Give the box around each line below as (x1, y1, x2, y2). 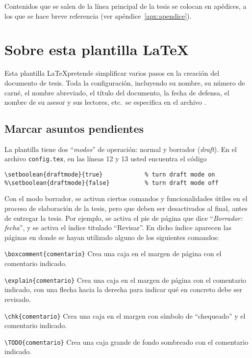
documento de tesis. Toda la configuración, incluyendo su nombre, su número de (4, 77, 245, 88)
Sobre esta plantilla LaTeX (4, 39, 189, 60)
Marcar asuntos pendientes (4, 121, 144, 136)
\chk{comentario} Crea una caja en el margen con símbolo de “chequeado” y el (4, 310, 246, 321)
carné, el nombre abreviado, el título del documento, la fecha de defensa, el (4, 87, 229, 97)
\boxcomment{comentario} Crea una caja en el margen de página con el (4, 248, 222, 259)
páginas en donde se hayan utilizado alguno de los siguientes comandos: (4, 232, 219, 242)
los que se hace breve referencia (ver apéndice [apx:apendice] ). (4, 10, 192, 21)
